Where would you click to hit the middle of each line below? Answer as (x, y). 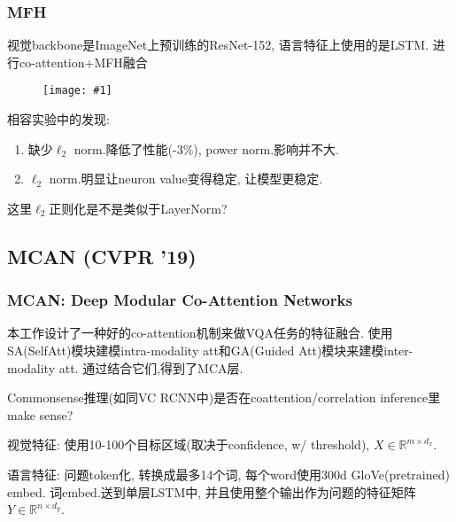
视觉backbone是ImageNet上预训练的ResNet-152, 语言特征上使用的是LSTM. (218, 45)
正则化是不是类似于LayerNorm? (138, 208)
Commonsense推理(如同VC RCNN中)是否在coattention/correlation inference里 (224, 397)
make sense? (40, 414)
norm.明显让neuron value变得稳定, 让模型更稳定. (186, 179)
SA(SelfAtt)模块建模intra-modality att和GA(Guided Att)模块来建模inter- (210, 351)
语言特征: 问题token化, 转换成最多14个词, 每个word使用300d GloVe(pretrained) (228, 474)
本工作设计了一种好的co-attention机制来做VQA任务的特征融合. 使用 (200, 333)
